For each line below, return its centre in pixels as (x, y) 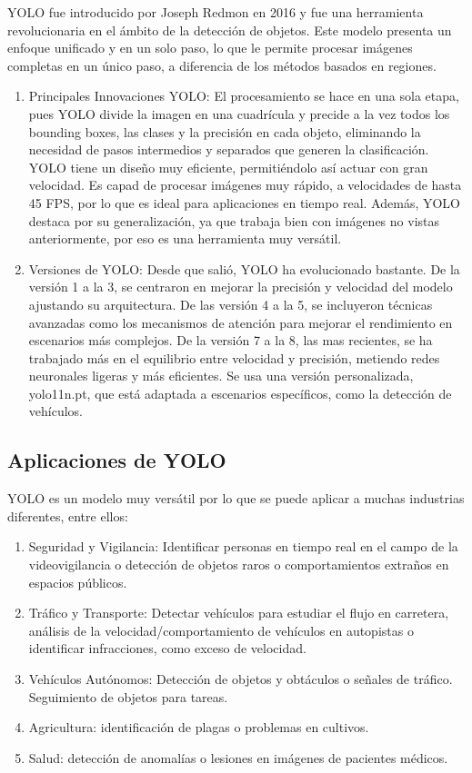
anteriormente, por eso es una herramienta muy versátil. (185, 238)
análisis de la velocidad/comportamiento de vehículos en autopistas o (221, 630)
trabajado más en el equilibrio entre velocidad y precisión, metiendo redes (234, 357)
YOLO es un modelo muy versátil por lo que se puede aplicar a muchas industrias (236, 498)
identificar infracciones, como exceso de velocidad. (167, 648)
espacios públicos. (78, 582)
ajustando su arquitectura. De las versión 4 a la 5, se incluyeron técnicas (231, 304)
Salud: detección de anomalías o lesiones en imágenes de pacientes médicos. (238, 757)
